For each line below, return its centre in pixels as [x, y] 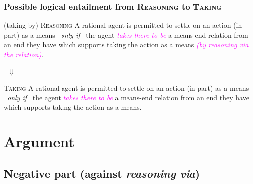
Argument [39, 141]
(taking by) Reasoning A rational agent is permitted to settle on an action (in [123, 25]
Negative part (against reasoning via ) [102, 173]
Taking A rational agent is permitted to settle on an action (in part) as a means [126, 88]
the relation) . [24, 54]
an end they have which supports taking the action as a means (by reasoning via [126, 45]
